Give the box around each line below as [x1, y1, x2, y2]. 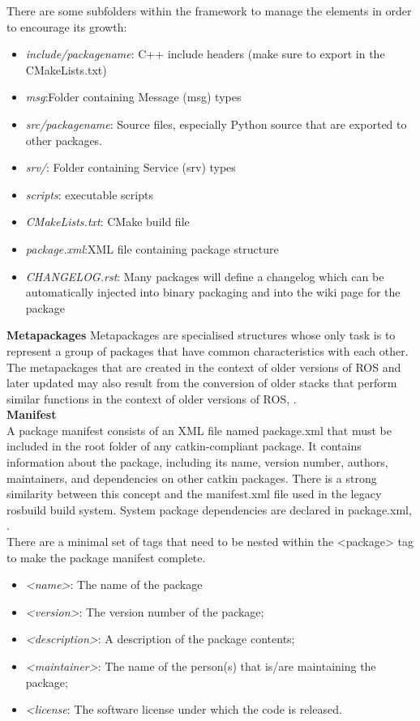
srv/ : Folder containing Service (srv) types [25, 159, 236, 176]
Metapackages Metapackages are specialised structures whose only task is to [6, 326, 396, 343]
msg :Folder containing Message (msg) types [25, 88, 242, 105]
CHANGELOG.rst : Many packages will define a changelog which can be [25, 267, 384, 284]
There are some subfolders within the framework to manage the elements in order [6, 2, 412, 19]
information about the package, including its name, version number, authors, [6, 454, 388, 471]
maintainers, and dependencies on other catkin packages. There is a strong [6, 469, 377, 486]
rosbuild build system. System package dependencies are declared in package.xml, [6, 501, 412, 518]
